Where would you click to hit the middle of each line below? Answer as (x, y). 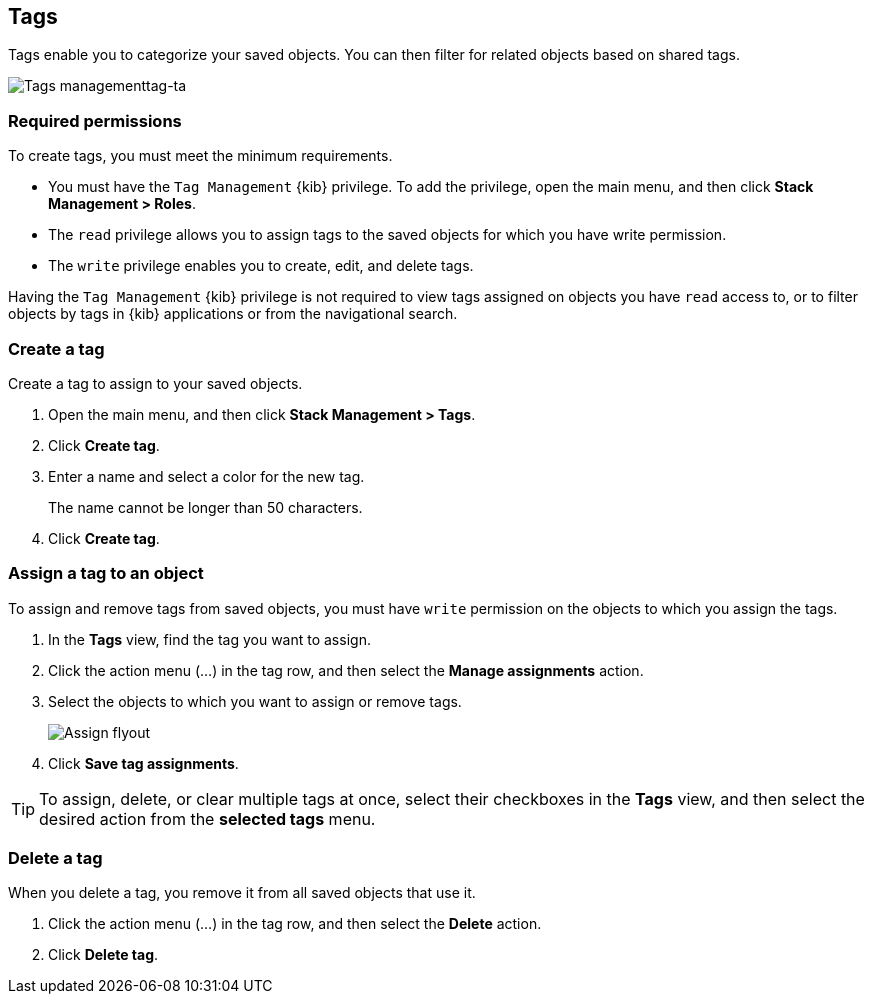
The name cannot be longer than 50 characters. (205, 507)
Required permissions (95, 120)
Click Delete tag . (103, 955)
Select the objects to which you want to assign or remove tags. (255, 701)
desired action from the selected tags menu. (207, 818)
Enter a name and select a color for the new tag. (206, 476)
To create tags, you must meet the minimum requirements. (200, 156)
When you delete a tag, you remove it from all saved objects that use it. (242, 893)
